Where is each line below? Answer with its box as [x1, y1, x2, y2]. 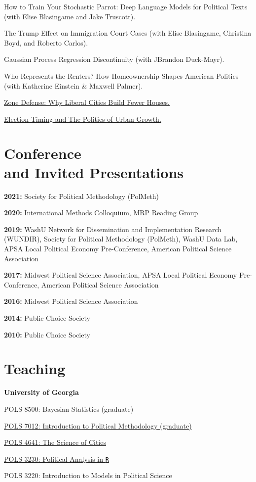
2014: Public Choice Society [4, 313, 90, 323]
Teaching [4, 358, 66, 379]
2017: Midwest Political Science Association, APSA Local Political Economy [4, 270, 237, 280]
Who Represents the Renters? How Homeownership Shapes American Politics [4, 70, 239, 81]
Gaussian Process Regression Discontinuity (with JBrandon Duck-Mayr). [4, 54, 224, 64]
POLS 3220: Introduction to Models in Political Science [4, 470, 172, 481]
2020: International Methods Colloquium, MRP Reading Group [4, 207, 198, 218]
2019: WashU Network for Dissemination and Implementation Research [4, 224, 222, 234]
